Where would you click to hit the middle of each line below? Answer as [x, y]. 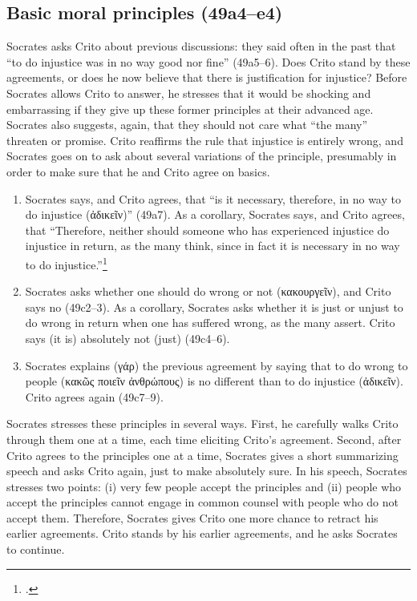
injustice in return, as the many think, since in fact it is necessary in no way [213, 246]
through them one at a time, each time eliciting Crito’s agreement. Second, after [204, 439]
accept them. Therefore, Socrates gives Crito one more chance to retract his [192, 517]
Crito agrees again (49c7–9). [94, 396]
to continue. [36, 549]
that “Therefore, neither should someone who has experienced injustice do [207, 230]
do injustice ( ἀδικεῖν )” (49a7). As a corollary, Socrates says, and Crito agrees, [215, 214]
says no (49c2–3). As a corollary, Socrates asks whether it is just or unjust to [214, 307]
